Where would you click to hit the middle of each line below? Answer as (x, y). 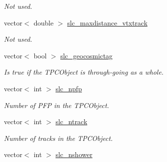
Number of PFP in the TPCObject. (57, 105)
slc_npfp (69, 88)
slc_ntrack (72, 121)
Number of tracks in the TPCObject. (59, 138)
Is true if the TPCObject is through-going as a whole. (84, 72)
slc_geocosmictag (86, 55)
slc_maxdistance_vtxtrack (107, 22)
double (44, 22)
